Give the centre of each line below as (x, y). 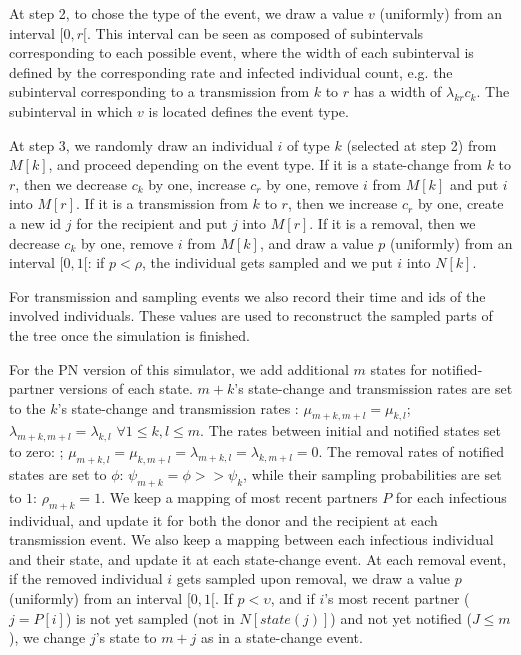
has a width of (397, 91)
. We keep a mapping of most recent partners (239, 496)
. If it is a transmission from (161, 203)
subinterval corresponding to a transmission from (159, 91)
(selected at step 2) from (421, 144)
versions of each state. (125, 388)
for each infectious (451, 496)
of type (308, 144)
